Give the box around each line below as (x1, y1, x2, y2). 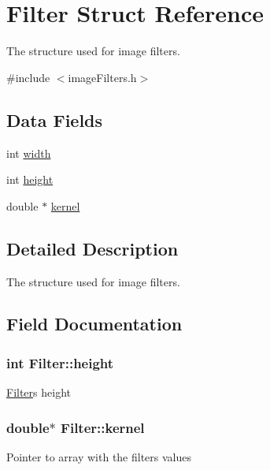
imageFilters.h (68, 69, 137, 85)
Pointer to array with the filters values (6, 448, 192, 464)
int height (6, 171, 54, 188)
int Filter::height (6, 352, 114, 372)
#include (6, 69, 50, 85)
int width (6, 144, 51, 161)
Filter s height (6, 384, 71, 401)
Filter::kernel (61, 417, 145, 437)
